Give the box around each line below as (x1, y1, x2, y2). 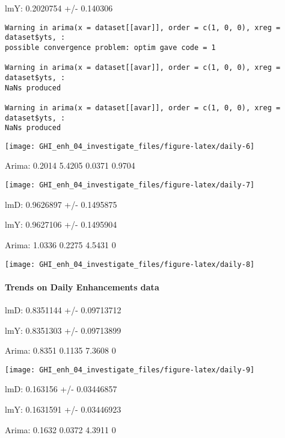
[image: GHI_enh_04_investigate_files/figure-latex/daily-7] (5, 181, 255, 190)
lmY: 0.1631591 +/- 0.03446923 (5, 402, 121, 415)
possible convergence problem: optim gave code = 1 (5, 43, 216, 52)
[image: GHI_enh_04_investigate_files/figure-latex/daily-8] (5, 260, 255, 269)
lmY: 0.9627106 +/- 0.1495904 (5, 218, 117, 231)
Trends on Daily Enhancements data (5, 280, 159, 293)
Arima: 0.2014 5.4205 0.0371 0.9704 (5, 159, 135, 172)
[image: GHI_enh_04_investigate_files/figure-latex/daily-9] (5, 365, 255, 374)
